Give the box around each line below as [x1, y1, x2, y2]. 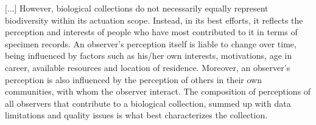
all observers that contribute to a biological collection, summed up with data [5, 96, 291, 109]
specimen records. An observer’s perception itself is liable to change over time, [5, 37, 297, 50]
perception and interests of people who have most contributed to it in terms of [5, 25, 298, 38]
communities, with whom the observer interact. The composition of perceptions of [5, 85, 311, 98]
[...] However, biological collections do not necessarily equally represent [5, 2, 269, 14]
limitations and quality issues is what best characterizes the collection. [5, 109, 268, 121]
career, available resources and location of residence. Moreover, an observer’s [5, 61, 290, 73]
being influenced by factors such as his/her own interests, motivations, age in [5, 49, 292, 62]
